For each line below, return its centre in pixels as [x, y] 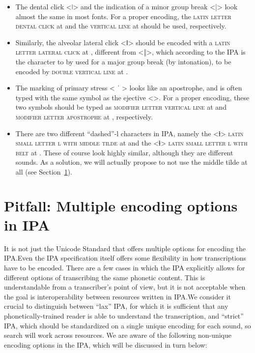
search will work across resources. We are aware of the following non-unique [118, 335]
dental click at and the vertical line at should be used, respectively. [121, 26]
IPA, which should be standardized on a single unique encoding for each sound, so [127, 325]
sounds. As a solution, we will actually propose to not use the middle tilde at [131, 162]
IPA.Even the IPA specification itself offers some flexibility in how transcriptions [125, 258]
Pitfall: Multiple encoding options [121, 205]
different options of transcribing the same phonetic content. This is [105, 277]
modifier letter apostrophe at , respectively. [84, 116]
